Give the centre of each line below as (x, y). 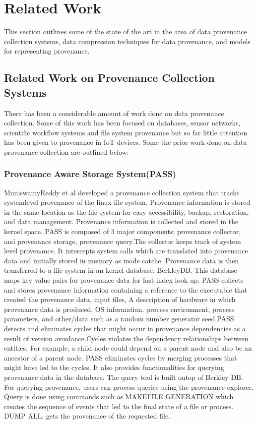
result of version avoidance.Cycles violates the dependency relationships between (126, 338)
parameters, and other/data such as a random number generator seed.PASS (119, 319)
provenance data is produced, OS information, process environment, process (119, 309)
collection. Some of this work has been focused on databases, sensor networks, (122, 123)
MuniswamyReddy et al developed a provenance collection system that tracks (122, 192)
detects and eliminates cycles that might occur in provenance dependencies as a (125, 328)
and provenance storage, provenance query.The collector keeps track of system (123, 241)
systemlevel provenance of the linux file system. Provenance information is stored (127, 202)
